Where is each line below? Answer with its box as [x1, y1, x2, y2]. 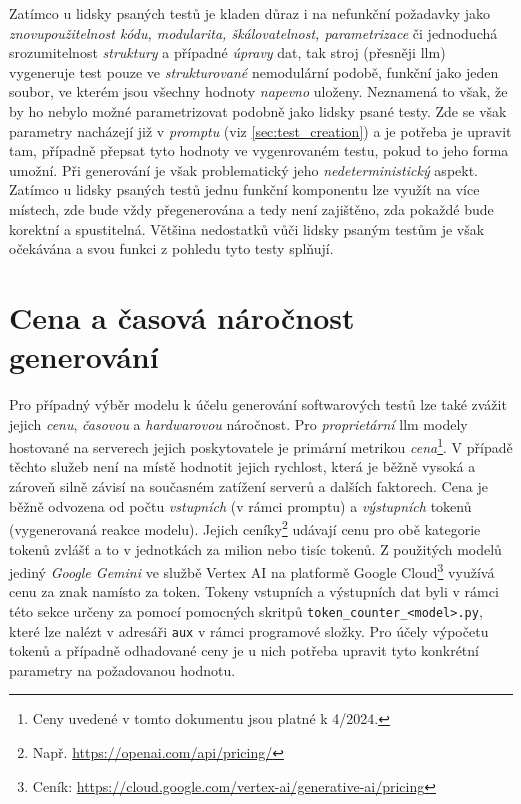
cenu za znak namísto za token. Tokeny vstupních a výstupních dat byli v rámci [9, 581, 499, 602]
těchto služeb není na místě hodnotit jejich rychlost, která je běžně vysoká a [9, 456, 476, 477]
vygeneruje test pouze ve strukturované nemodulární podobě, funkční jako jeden [9, 61, 499, 82]
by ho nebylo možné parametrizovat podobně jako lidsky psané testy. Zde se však [9, 100, 507, 121]
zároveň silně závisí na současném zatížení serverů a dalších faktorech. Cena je [9, 476, 488, 497]
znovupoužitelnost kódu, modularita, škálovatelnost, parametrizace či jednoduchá [9, 22, 498, 43]
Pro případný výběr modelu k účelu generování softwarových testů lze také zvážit [9, 394, 507, 415]
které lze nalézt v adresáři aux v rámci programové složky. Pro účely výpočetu [9, 620, 489, 641]
